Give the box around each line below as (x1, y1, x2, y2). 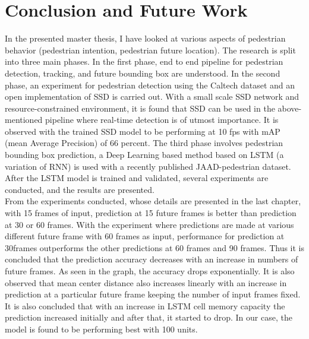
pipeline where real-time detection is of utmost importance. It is (45, 113, 279, 126)
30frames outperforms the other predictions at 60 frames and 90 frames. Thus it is (5, 241, 305, 254)
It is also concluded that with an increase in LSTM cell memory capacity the (5, 299, 285, 312)
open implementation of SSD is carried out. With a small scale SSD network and (5, 90, 299, 103)
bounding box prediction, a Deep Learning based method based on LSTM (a (5, 148, 284, 161)
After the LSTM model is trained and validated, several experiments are (5, 172, 269, 184)
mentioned (5, 113, 43, 126)
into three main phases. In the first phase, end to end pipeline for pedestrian (5, 55, 283, 68)
